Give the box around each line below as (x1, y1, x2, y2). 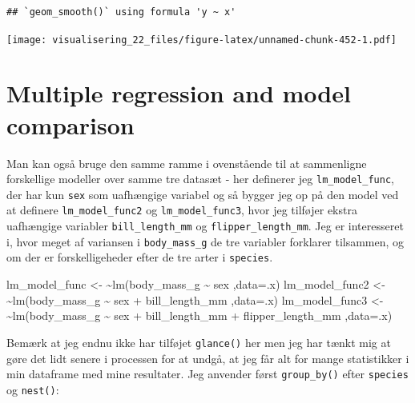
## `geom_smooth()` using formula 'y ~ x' (6, 6, 236, 18)
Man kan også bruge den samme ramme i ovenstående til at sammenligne (6, 154, 367, 171)
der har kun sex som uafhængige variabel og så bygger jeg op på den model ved (6, 186, 399, 202)
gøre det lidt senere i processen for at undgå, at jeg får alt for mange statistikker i (6, 349, 409, 366)
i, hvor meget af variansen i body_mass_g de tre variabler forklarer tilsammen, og (6, 233, 405, 249)
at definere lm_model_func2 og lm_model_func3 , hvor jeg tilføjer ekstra (6, 201, 357, 218)
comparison (6, 108, 135, 141)
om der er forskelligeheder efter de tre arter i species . (6, 249, 273, 265)
